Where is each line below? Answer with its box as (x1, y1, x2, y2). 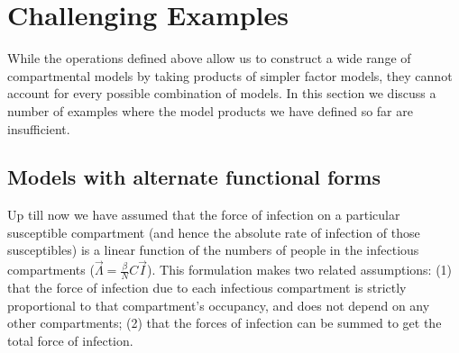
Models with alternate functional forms (7, 163, 381, 191)
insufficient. (7, 119, 70, 138)
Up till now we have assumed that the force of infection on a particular (7, 205, 400, 224)
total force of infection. (7, 330, 133, 349)
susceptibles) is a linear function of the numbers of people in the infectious (7, 240, 419, 259)
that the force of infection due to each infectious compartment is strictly (7, 278, 407, 297)
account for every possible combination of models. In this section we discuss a (7, 84, 436, 103)
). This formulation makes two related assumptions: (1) (147, 260, 453, 279)
